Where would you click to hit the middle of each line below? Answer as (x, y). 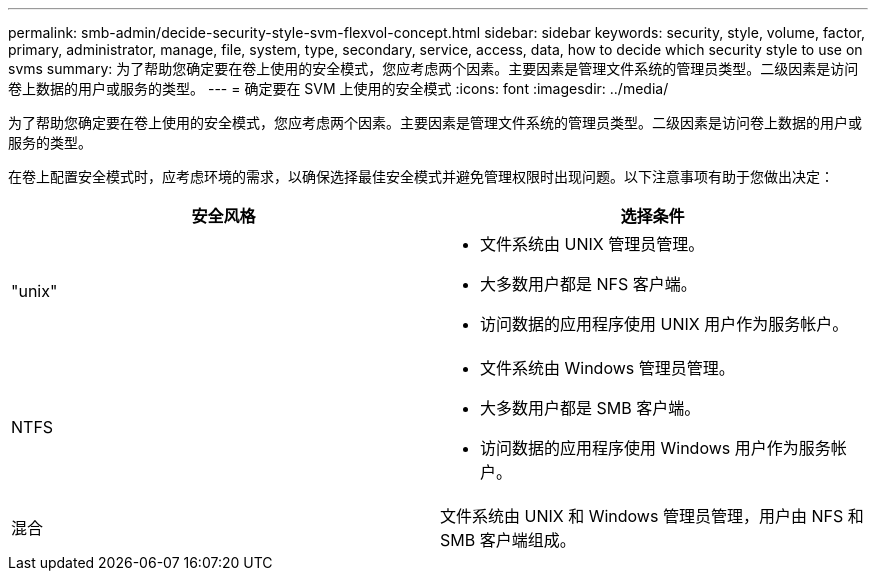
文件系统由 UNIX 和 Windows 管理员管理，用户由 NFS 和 (652, 516)
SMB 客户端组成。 (508, 540)
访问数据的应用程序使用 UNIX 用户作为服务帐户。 (664, 324)
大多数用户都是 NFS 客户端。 (588, 284)
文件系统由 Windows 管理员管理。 (607, 368)
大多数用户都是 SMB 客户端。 (590, 408)
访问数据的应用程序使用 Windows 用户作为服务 (655, 448)
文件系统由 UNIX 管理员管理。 (592, 244)
